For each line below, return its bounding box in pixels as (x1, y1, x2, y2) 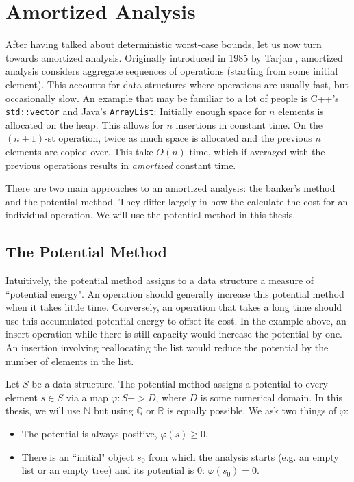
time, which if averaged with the (189, 144, 325, 158)
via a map (66, 390, 108, 404)
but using (93, 403, 134, 418)
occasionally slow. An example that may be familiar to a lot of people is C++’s (5, 90, 339, 105)
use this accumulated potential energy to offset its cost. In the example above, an (5, 313, 346, 327)
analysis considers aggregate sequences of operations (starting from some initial (5, 64, 338, 78)
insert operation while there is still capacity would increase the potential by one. (5, 327, 343, 341)
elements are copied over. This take (5, 144, 153, 158)
